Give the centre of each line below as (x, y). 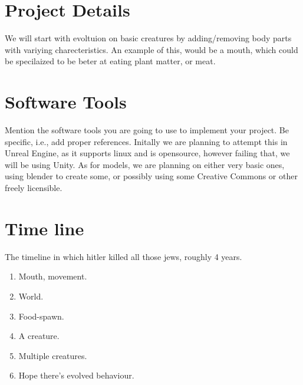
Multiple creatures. (53, 355)
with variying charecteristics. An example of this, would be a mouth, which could (151, 49)
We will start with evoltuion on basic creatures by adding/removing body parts (148, 38)
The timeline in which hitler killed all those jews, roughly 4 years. (123, 256)
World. (31, 296)
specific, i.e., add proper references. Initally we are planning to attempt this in (146, 141)
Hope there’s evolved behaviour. (76, 375)
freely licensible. (34, 187)
